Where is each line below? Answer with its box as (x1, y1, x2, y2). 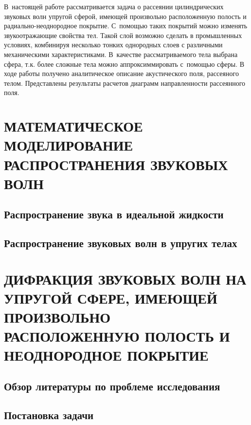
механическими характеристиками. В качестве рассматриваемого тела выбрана (4, 49, 238, 59)
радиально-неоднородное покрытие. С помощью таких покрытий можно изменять (4, 20, 248, 31)
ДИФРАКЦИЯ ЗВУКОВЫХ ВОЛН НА (4, 269, 247, 289)
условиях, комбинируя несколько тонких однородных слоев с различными (4, 39, 223, 50)
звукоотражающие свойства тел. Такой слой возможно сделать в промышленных (4, 30, 242, 40)
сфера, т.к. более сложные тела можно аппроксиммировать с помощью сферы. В (4, 58, 245, 69)
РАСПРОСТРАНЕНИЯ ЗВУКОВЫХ (4, 154, 228, 174)
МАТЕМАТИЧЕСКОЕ (4, 116, 143, 136)
